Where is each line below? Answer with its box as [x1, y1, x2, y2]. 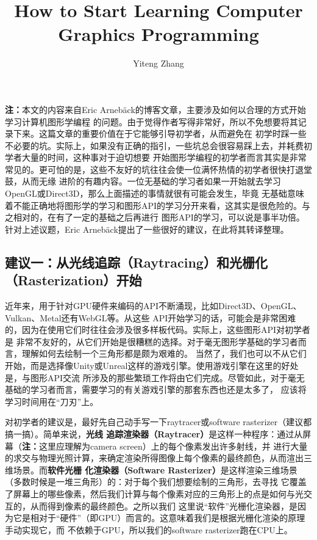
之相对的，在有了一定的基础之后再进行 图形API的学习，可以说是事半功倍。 [5, 211, 305, 224]
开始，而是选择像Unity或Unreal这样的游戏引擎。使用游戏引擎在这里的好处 [5, 359, 299, 371]
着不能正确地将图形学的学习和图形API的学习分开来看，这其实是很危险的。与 [5, 199, 311, 211]
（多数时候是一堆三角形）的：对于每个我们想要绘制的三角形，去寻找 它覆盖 [5, 475, 307, 488]
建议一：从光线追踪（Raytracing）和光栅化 [5, 252, 268, 271]
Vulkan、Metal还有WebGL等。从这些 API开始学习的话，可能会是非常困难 [5, 311, 296, 324]
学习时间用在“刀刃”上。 [5, 395, 99, 407]
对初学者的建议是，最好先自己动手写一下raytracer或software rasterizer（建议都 [5, 415, 312, 428]
